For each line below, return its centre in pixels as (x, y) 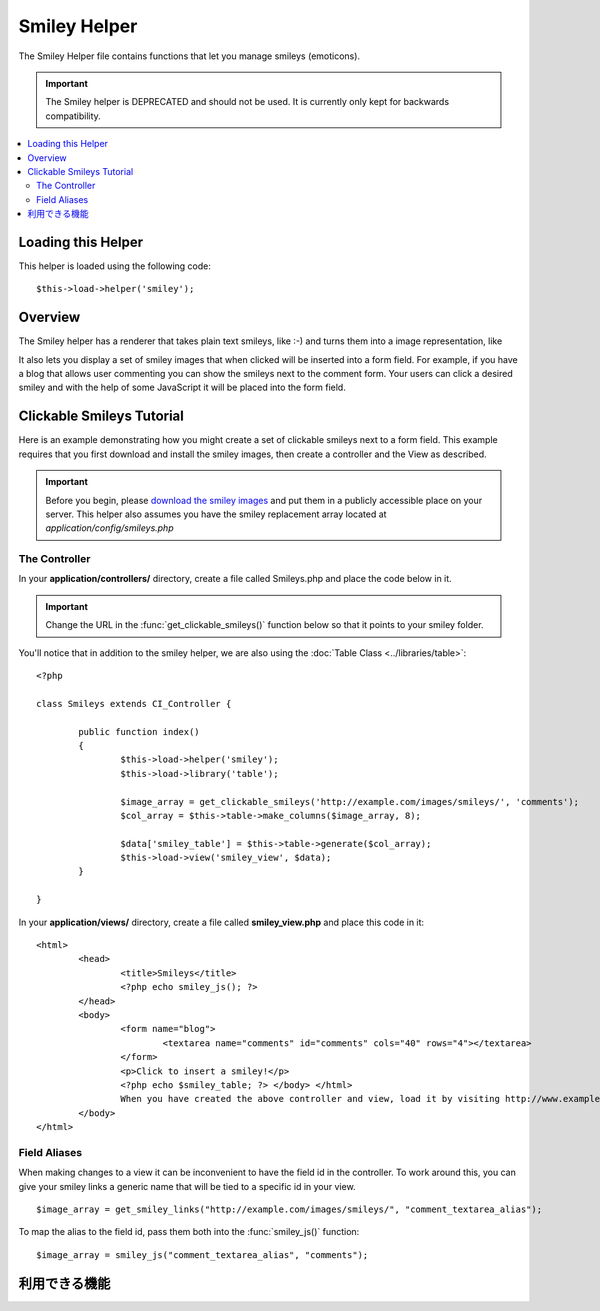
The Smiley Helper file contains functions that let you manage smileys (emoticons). (189, 56)
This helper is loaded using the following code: (115, 266)
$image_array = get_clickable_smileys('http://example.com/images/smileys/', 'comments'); (350, 801)
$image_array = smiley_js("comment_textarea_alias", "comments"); (202, 1254)
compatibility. (73, 116)
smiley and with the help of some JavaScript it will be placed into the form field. (182, 387)
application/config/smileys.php (109, 528)
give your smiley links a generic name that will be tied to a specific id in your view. (187, 1186)
